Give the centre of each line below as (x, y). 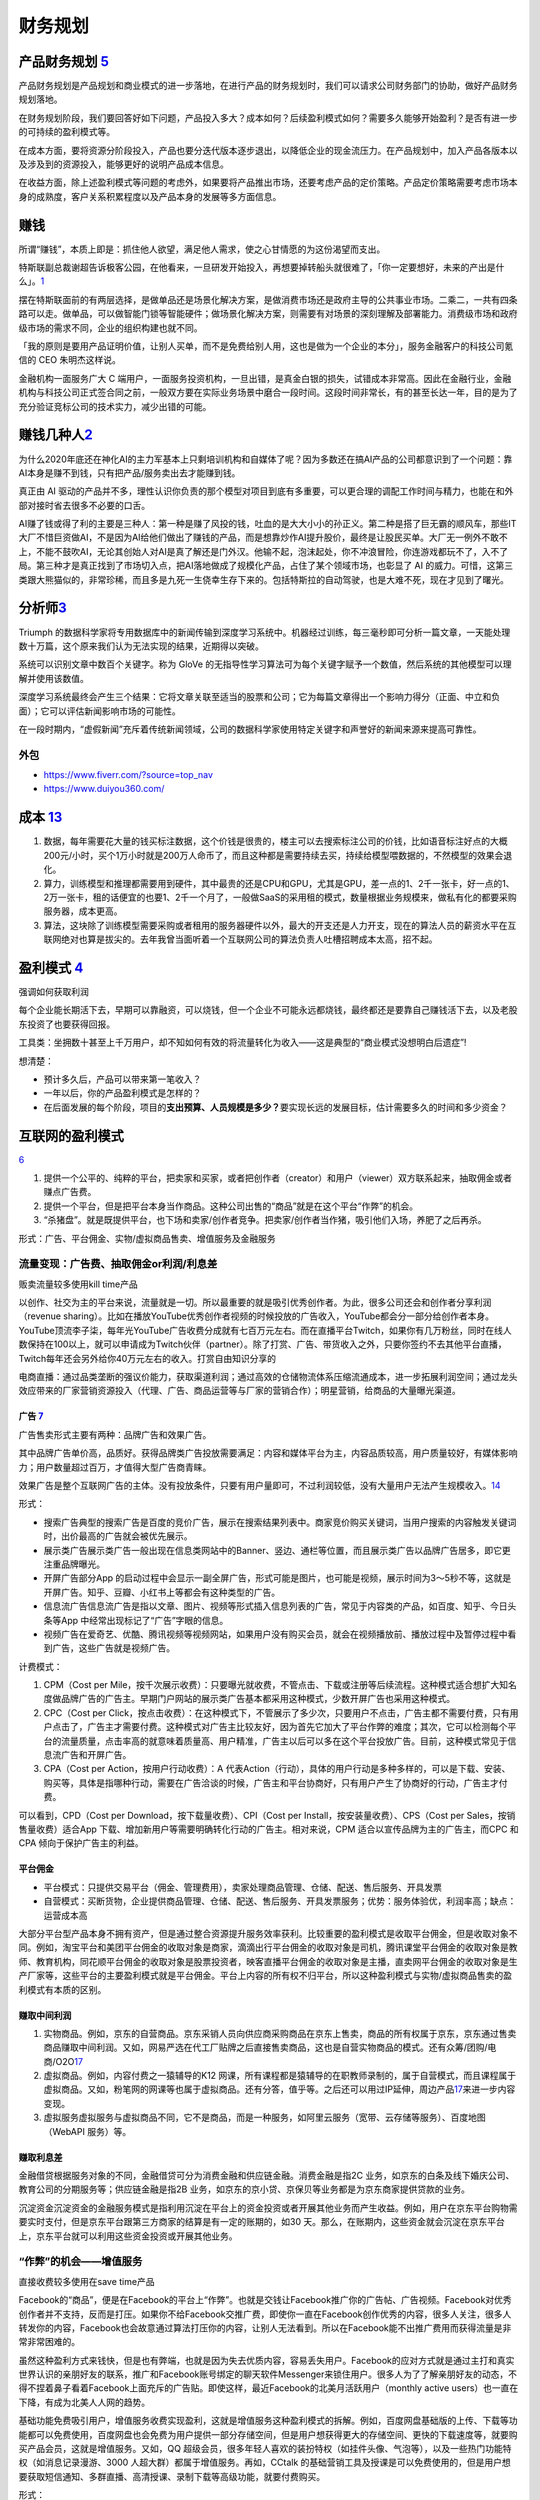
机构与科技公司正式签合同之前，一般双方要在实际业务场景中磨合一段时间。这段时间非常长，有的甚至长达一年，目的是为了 (268, 392)
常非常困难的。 (49, 2342)
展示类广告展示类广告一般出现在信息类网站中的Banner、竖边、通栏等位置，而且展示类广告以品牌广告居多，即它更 (277, 1550)
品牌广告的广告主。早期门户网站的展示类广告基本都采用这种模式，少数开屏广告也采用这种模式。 (257, 1699)
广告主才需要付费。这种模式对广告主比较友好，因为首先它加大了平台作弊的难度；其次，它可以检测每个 (297, 1727)
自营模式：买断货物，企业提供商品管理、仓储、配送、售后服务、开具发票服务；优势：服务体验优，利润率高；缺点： (280, 1901)
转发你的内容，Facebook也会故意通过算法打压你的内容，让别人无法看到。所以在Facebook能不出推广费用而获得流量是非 (265, 2327)
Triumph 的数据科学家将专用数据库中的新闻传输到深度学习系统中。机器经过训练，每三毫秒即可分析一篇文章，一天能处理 (264, 632)
